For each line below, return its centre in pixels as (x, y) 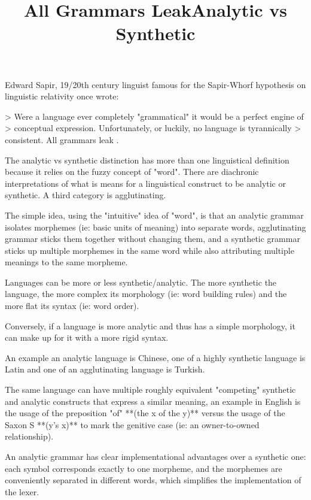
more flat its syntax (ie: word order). (72, 306)
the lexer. (22, 491)
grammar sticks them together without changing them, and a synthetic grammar (153, 239)
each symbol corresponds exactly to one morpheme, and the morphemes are (144, 468)
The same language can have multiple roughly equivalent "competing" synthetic (150, 390)
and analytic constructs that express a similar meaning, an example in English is (153, 401)
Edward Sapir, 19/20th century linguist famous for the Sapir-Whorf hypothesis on (155, 84)
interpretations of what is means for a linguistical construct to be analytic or (145, 183)
